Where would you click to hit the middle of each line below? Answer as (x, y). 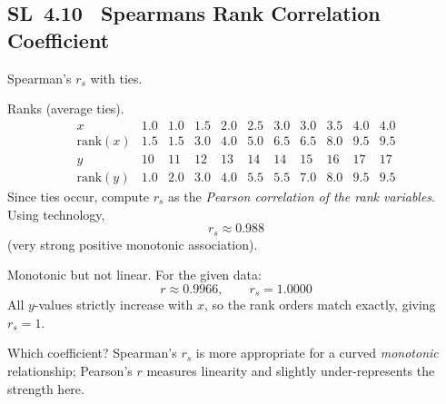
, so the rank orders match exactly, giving (320, 305)
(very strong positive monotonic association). (133, 244)
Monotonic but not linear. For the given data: (134, 275)
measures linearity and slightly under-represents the (291, 370)
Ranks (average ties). (66, 108)
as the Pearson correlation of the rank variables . (302, 196)
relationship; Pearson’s (70, 370)
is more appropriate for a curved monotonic (317, 353)
